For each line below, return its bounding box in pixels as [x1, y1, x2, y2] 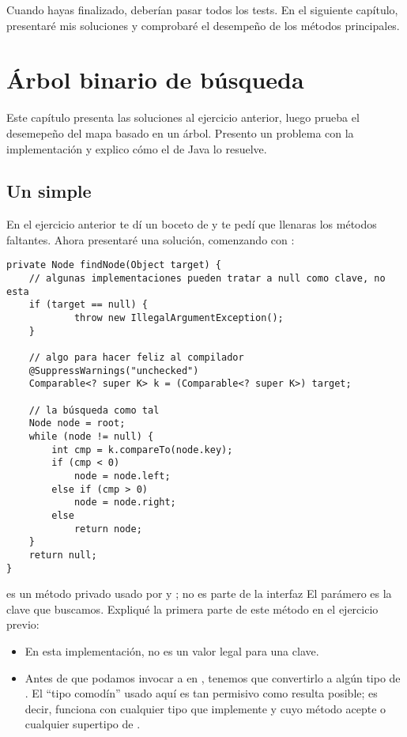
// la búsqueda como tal [28, 404, 160, 416]
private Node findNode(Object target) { [6, 259, 222, 271]
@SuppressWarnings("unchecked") [28, 365, 199, 376]
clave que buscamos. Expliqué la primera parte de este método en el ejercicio [6, 600, 379, 617]
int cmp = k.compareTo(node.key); [51, 444, 233, 455]
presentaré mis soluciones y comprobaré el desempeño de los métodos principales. [6, 17, 400, 33]
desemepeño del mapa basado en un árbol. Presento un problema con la [6, 124, 354, 141]
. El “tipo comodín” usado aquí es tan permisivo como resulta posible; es [24, 685, 378, 701]
